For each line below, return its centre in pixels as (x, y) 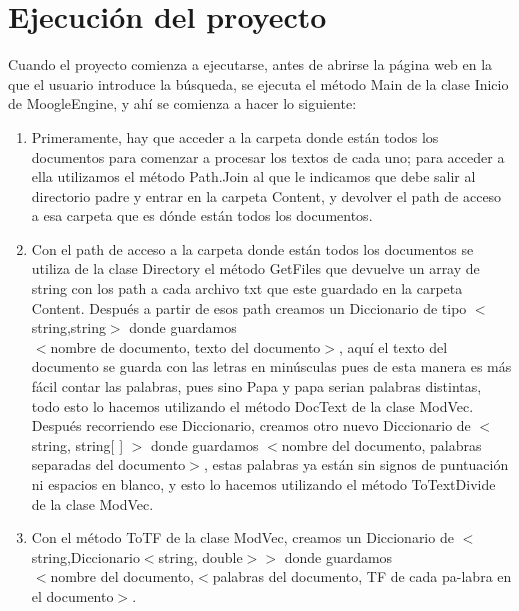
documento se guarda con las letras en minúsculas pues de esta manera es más (271, 366)
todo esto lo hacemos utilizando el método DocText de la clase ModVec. (252, 405)
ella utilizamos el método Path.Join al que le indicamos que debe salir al (253, 176)
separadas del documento (108, 464)
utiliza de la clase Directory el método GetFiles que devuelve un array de (255, 268)
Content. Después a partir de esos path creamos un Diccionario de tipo (249, 307)
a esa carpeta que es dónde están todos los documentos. (202, 215)
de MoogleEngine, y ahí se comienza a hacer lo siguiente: (182, 103)
